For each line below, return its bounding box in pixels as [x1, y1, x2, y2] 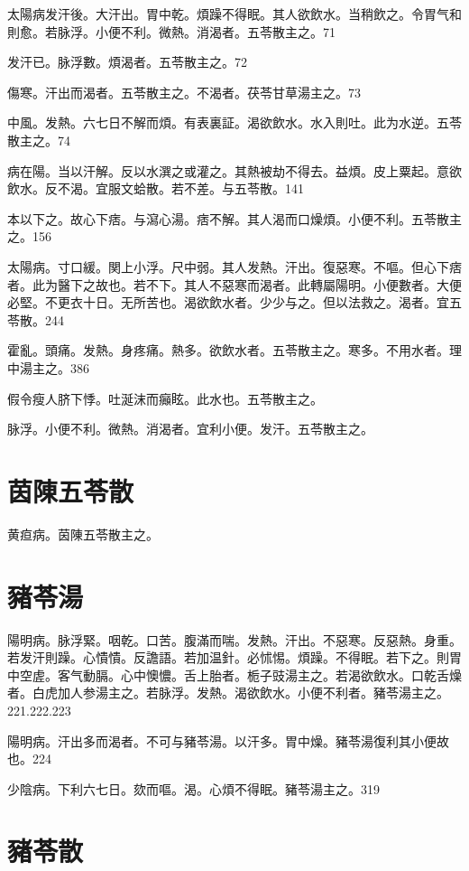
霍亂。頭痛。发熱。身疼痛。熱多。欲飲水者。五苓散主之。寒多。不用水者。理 [7, 341, 462, 360]
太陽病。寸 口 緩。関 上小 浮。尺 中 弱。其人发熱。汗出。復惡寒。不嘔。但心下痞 [7, 257, 462, 276]
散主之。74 [7, 130, 70, 149]
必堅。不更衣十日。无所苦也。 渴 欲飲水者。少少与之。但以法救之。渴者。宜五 [7, 293, 462, 312]
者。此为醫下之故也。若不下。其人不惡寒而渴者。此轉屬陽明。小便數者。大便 [7, 275, 462, 294]
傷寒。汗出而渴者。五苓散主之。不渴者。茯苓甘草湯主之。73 [7, 82, 361, 101]
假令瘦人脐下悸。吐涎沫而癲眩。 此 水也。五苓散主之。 [7, 389, 323, 407]
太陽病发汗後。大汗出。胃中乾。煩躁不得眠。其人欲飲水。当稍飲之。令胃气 [7, 5, 449, 23]
